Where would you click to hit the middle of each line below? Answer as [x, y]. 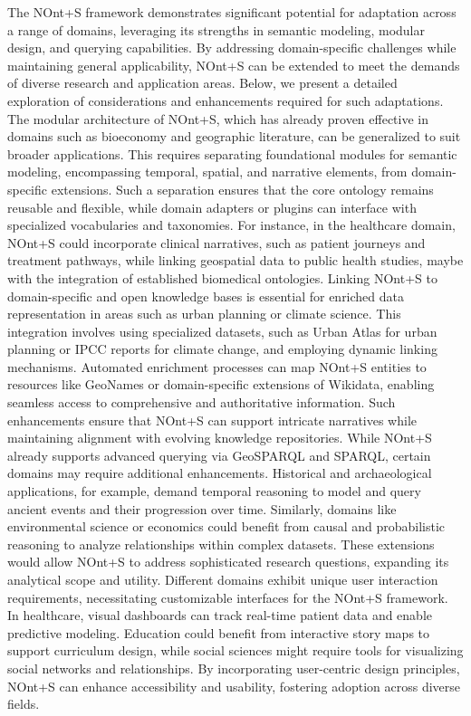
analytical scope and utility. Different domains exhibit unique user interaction [223, 579]
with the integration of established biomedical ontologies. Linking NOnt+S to [222, 277]
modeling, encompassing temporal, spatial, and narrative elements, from [207, 172]
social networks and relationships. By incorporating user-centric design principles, [234, 668]
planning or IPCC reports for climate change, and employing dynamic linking [222, 349]
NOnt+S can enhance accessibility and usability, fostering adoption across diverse [234, 686]
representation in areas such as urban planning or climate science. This [204, 314]
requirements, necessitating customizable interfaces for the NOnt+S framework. [228, 597]
